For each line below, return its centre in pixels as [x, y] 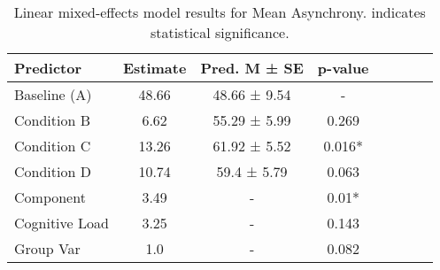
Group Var [47, 248]
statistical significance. [220, 32]
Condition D [53, 171]
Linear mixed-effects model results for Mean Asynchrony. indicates [220, 12]
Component [50, 197]
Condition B [53, 120]
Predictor [48, 68]
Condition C [53, 146]
